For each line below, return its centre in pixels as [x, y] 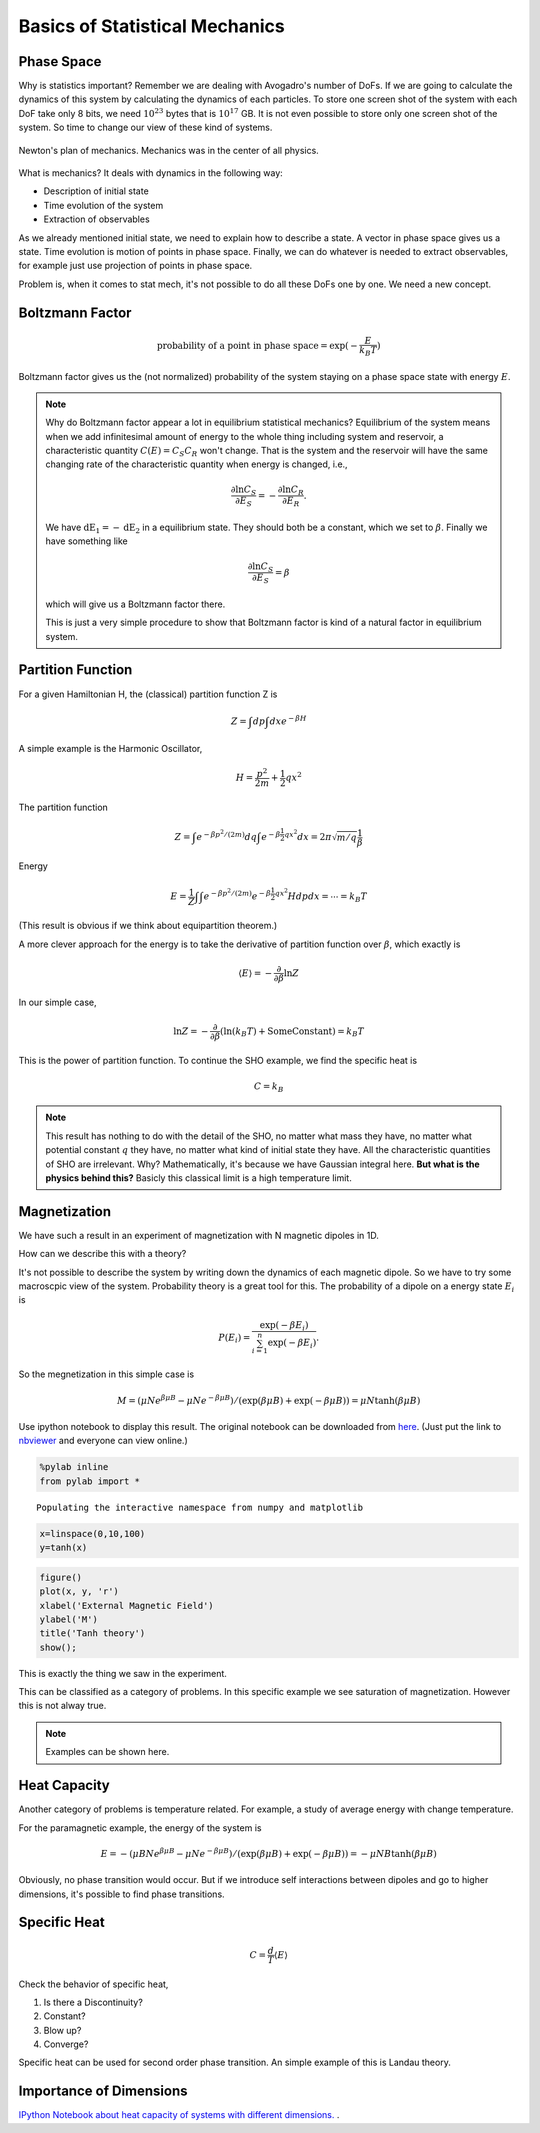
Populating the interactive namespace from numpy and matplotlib [200, 1507]
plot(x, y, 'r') [79, 1591]
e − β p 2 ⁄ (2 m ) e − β [237, 894]
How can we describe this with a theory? [102, 1254]
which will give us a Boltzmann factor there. [135, 604]
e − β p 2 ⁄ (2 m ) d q [227, 835]
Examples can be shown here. [107, 1752]
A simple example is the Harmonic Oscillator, [110, 748]
